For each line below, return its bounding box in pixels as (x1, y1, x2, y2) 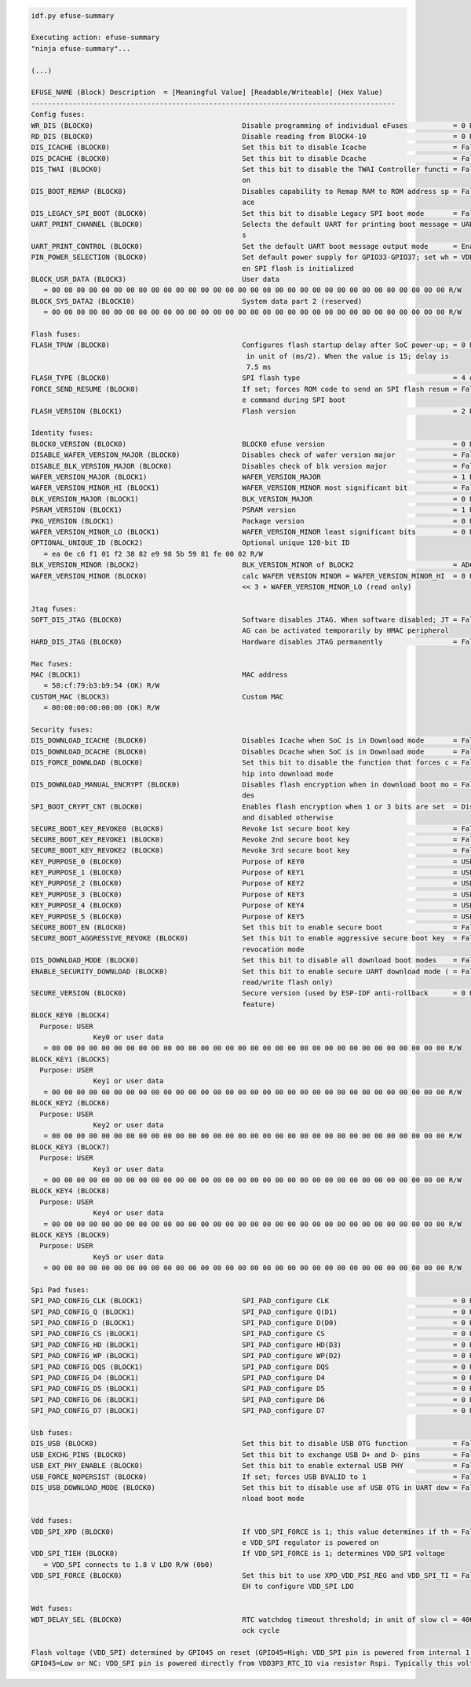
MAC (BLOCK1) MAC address (31, 670, 288, 679)
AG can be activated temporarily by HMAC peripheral (242, 626, 449, 635)
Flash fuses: (31, 330, 82, 338)
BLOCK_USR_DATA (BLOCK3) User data (31, 275, 280, 283)
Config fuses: (31, 110, 86, 119)
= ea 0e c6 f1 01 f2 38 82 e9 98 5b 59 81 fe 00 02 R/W (43, 550, 263, 558)
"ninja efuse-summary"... (31, 44, 131, 53)
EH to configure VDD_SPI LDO (242, 1582, 355, 1591)
